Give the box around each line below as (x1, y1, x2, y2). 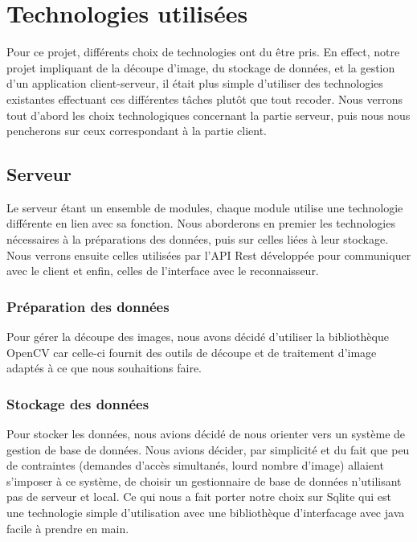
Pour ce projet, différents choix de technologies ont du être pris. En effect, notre (6, 43, 400, 60)
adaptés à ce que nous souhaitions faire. (6, 359, 202, 376)
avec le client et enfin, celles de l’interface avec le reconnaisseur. (6, 262, 319, 279)
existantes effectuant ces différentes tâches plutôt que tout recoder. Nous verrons (6, 90, 403, 107)
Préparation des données (6, 296, 170, 316)
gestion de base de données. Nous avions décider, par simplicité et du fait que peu (6, 441, 410, 458)
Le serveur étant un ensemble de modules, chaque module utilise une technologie (6, 199, 403, 216)
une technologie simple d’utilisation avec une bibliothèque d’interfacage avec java (6, 504, 405, 521)
